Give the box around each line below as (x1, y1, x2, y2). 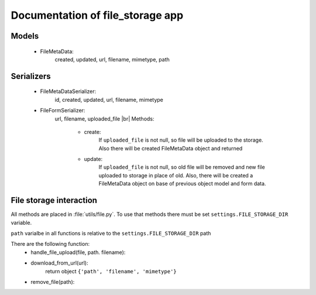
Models (11, 31, 39, 41)
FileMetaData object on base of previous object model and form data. (98, 180, 266, 187)
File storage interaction (11, 195, 98, 205)
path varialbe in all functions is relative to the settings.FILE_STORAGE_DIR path (11, 229, 211, 236)
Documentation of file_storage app (11, 9, 184, 22)
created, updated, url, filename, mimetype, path (54, 56, 170, 63)
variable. (11, 219, 32, 226)
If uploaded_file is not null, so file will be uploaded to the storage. (98, 136, 263, 143)
